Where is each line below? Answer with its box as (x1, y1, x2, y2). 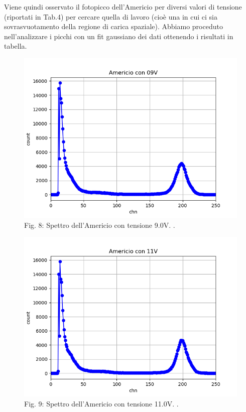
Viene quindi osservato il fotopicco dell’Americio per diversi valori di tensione (4, 2, 242, 12)
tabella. (4, 41, 27, 51)
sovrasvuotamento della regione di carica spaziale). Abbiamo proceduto (4, 21, 223, 32)
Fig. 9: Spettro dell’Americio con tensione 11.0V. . (24, 398, 179, 408)
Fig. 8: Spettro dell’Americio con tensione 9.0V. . (24, 219, 175, 230)
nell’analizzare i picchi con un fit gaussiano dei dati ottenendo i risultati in (4, 31, 233, 41)
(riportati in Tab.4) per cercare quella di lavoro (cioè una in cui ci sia (4, 11, 217, 22)
